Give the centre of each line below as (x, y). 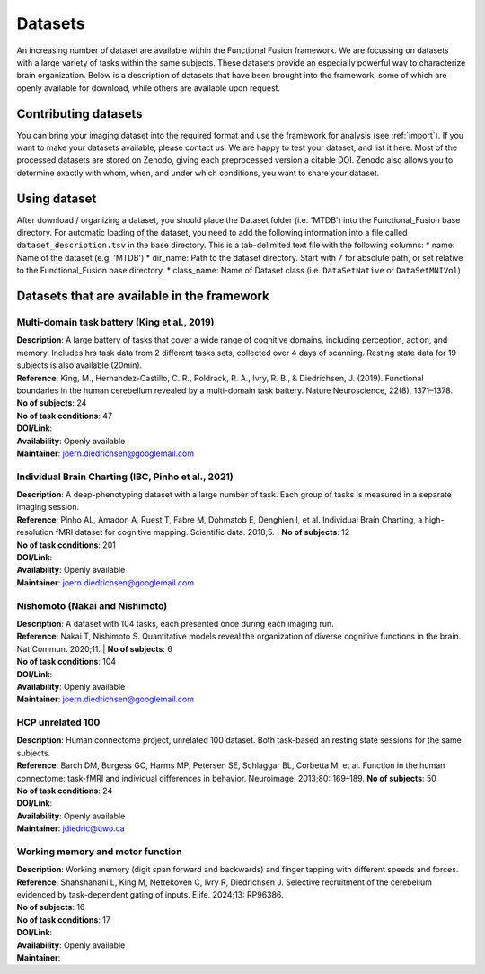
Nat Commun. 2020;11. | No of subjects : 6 (94, 648)
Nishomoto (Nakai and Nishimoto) (92, 605)
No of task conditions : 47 (64, 416)
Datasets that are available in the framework (143, 296)
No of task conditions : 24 (65, 791)
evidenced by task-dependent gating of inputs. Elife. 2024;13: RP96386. (150, 895)
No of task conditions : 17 (64, 920)
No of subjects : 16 (51, 907)
